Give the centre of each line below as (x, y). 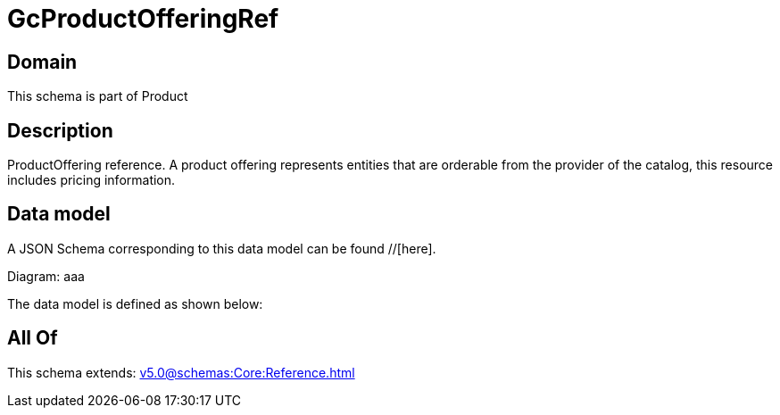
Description (60, 130)
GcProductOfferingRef (143, 19)
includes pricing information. (91, 180)
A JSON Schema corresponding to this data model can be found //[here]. (222, 248)
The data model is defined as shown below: (135, 303)
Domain (42, 62)
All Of (33, 338)
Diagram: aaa (46, 276)
